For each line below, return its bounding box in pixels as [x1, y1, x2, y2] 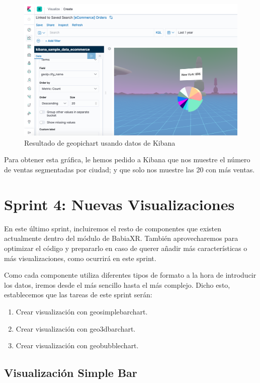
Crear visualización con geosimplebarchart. [16, 306, 148, 316]
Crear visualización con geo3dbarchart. [16, 323, 136, 334]
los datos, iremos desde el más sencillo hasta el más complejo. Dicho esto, [4, 279, 230, 290]
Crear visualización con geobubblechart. [16, 340, 139, 351]
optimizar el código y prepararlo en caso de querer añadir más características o [4, 242, 247, 253]
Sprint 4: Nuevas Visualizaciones [4, 194, 235, 214]
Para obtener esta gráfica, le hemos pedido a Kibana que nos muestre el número [4, 154, 250, 165]
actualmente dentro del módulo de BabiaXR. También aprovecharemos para [4, 233, 238, 243]
